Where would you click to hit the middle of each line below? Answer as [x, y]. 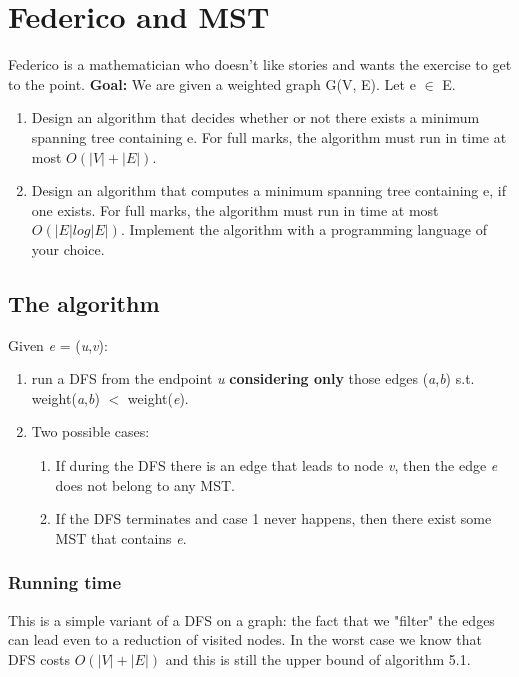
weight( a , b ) [65, 397]
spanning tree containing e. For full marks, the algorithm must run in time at [269, 136]
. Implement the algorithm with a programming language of [303, 229]
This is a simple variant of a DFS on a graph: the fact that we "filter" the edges [251, 619]
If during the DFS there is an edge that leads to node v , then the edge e [276, 465]
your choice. [68, 248]
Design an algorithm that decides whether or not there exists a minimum [255, 117]
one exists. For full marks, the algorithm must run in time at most [235, 209]
